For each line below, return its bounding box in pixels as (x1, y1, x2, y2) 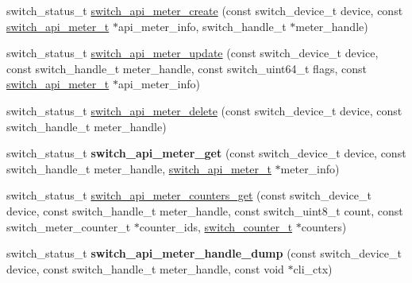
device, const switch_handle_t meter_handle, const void (6, 260, 284, 277)
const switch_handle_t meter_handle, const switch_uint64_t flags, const (6, 60, 367, 76)
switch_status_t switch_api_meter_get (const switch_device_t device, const (6, 145, 406, 161)
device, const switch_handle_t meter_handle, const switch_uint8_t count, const (6, 202, 403, 219)
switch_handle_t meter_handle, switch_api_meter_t (6, 160, 271, 176)
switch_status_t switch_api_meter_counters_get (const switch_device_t (6, 187, 372, 204)
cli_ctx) (293, 260, 333, 277)
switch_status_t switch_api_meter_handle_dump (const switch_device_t (6, 245, 402, 262)
